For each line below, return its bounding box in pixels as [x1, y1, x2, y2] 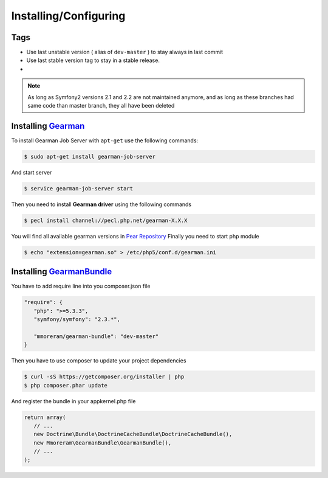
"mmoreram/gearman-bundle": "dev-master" [33, 333, 159, 340]
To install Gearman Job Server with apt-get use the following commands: [11, 137, 199, 144]
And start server [11, 168, 52, 176]
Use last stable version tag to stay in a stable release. [26, 57, 160, 64]
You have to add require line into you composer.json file [11, 283, 151, 290]
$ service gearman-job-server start [24, 185, 134, 192]
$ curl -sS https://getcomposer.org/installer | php [24, 373, 185, 380]
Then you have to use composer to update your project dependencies [11, 357, 186, 364]
